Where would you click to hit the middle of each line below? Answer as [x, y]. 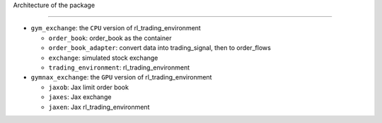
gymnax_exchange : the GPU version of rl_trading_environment [121, 77]
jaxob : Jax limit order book [88, 87]
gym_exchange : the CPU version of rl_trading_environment [116, 28]
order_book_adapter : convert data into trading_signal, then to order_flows [160, 48]
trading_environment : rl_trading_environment [119, 67]
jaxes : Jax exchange [80, 97]
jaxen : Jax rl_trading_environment [99, 107]
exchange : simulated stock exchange [103, 58]
